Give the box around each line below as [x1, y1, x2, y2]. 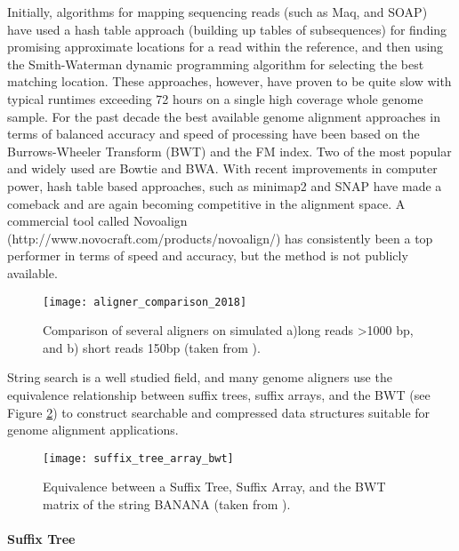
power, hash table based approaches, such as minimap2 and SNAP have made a [7, 176, 442, 195]
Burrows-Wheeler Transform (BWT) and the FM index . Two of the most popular [7, 141, 452, 160]
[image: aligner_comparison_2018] [43, 295, 247, 308]
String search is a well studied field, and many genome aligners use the [7, 368, 392, 387]
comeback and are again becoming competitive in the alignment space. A [7, 194, 406, 212]
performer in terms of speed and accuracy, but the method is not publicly [7, 246, 408, 265]
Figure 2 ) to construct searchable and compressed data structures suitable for [7, 403, 431, 421]
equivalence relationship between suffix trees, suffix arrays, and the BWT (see [7, 385, 431, 403]
